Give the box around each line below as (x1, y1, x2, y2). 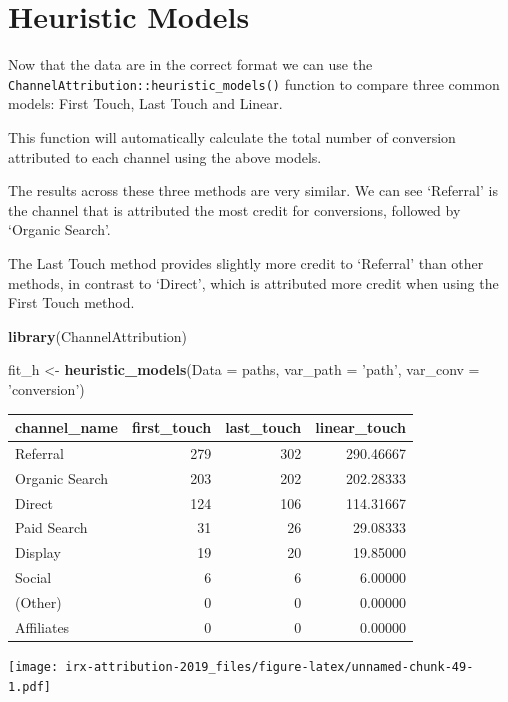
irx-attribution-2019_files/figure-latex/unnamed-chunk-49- (65, 659, 474, 674)
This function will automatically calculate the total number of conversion (8, 126, 456, 147)
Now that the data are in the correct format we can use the (8, 54, 373, 75)
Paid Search (15, 517, 88, 538)
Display (15, 542, 61, 563)
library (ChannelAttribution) (8, 325, 188, 346)
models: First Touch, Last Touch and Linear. (8, 93, 283, 114)
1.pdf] (8, 679, 51, 694)
